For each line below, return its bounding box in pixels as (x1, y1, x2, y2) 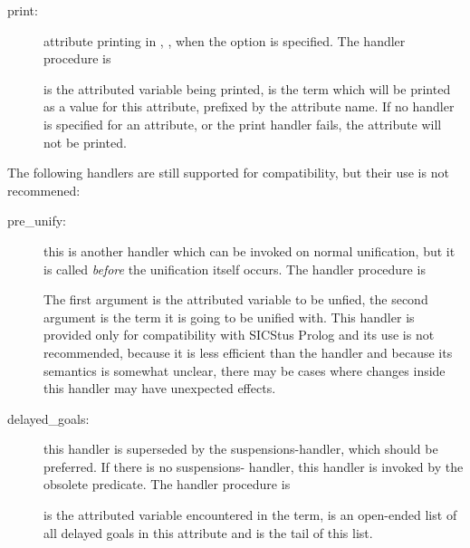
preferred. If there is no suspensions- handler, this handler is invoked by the (43, 457, 464, 476)
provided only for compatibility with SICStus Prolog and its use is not (43, 325, 435, 344)
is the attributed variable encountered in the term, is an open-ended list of (43, 505, 457, 524)
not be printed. (43, 132, 127, 151)
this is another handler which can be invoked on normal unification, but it (43, 241, 456, 260)
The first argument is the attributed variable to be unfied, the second (43, 290, 428, 309)
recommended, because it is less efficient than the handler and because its (43, 342, 453, 361)
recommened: (7, 180, 81, 199)
